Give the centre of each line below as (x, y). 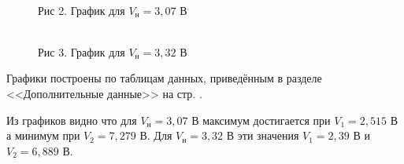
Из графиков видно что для (72, 120)
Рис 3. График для (82, 51)
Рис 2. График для (82, 10)
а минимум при (43, 135)
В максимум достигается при (261, 120)
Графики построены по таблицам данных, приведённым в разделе (164, 78)
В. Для (156, 135)
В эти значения (263, 135)
